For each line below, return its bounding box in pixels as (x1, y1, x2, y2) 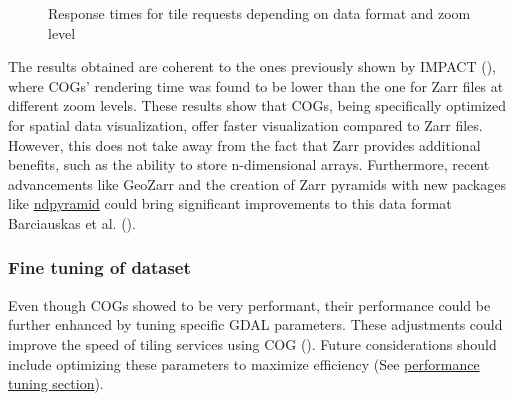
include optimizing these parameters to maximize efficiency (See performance (8, 353, 480, 374)
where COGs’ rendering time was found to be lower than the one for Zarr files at (8, 75, 504, 96)
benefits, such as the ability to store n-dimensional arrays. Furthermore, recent (8, 154, 490, 175)
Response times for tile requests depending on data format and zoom (48, 3, 471, 23)
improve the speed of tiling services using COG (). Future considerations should (8, 333, 497, 354)
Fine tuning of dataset (8, 255, 191, 280)
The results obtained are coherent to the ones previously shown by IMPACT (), (8, 56, 496, 77)
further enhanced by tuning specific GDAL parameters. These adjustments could (8, 314, 503, 335)
